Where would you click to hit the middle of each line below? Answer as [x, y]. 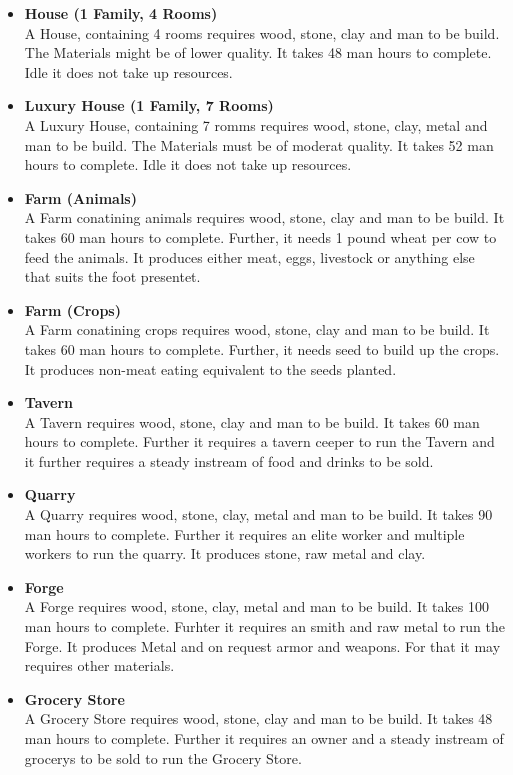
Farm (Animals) [80, 197]
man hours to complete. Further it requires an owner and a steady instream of [264, 738]
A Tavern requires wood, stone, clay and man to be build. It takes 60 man [252, 421]
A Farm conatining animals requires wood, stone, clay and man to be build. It [264, 217]
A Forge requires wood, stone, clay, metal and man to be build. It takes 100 [256, 606]
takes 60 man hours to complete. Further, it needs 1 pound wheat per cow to [260, 236]
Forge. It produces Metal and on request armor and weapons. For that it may [262, 645]
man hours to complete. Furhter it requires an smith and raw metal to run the [264, 626]
